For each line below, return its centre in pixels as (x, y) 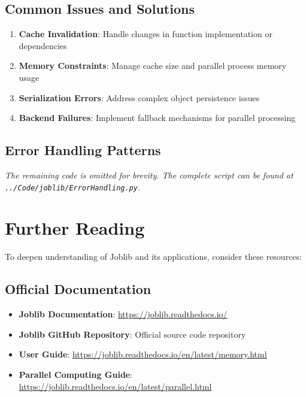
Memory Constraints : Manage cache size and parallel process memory (153, 66)
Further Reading (75, 228)
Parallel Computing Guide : (76, 374)
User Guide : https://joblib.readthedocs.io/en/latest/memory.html (143, 354)
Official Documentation (78, 289)
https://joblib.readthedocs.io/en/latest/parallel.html (115, 386)
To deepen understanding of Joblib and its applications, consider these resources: (153, 257)
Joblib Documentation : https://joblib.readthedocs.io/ (123, 314)
